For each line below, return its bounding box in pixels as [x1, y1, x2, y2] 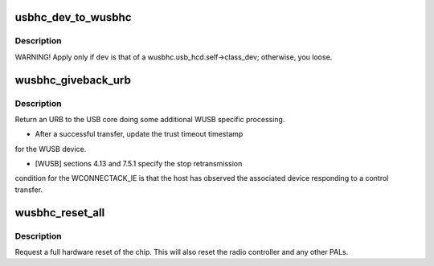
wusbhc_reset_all [14, 206, 105, 219]
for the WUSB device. [14, 144, 87, 153]
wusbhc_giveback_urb [14, 73, 132, 87]
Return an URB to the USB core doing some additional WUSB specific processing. [14, 114, 285, 124]
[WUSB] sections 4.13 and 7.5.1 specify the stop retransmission [35, 159, 243, 169]
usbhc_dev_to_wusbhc [14, 10, 132, 24]
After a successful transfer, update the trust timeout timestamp [35, 129, 244, 139]
